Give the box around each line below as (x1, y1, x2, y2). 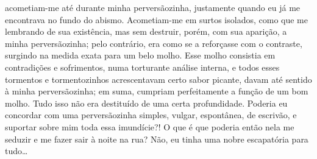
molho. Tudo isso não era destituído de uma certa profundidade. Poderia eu (5, 96, 288, 109)
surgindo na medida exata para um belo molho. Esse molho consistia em (5, 49, 276, 62)
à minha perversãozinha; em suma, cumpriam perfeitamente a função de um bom (5, 85, 308, 97)
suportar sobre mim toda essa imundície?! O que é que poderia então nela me (5, 120, 294, 133)
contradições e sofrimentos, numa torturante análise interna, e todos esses (5, 60, 280, 73)
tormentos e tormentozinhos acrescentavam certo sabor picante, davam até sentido (5, 72, 312, 85)
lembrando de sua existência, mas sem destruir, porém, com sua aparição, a (5, 25, 287, 38)
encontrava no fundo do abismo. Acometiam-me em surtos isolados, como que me (5, 13, 308, 26)
